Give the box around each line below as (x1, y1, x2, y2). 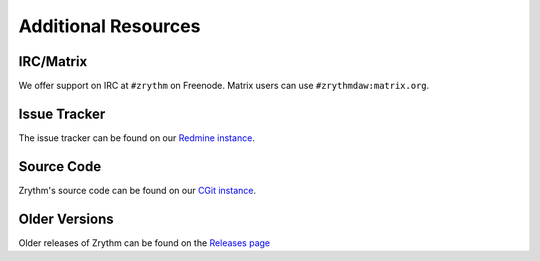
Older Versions (18, 210, 114, 227)
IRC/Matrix (18, 53, 88, 70)
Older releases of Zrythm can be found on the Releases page (18, 236, 270, 249)
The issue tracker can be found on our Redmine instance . (18, 131, 255, 144)
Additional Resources (18, 15, 201, 37)
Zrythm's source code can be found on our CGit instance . (18, 184, 257, 196)
